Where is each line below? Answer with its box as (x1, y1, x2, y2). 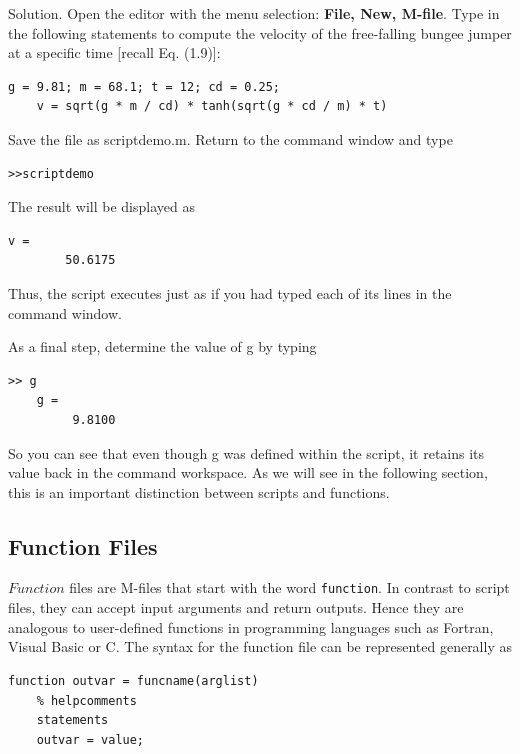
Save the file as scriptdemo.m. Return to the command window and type (8, 128, 453, 149)
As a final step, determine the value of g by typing (8, 336, 317, 357)
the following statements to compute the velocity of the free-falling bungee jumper (8, 22, 512, 43)
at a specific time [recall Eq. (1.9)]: (8, 42, 221, 63)
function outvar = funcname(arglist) (8, 673, 259, 688)
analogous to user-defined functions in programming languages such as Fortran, (8, 616, 494, 637)
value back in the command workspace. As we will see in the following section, (8, 462, 488, 483)
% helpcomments (36, 693, 137, 708)
